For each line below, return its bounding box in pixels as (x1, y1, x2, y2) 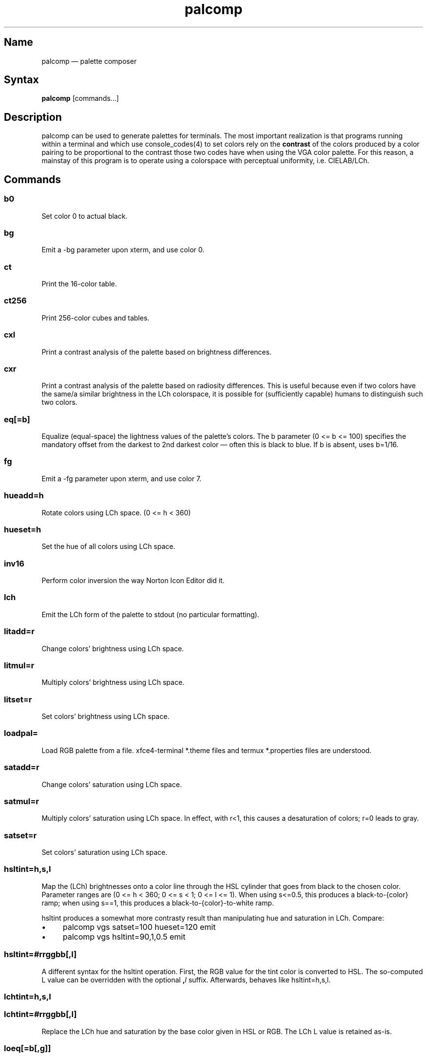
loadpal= (4, 728, 38, 738)
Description (4, 111, 62, 123)
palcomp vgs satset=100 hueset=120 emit (62, 922, 216, 932)
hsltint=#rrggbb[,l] (4, 949, 77, 960)
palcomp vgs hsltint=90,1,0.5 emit (62, 931, 186, 942)
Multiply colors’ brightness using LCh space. (41, 678, 185, 687)
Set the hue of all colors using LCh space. (41, 542, 175, 551)
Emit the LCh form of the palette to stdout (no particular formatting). (41, 610, 259, 619)
